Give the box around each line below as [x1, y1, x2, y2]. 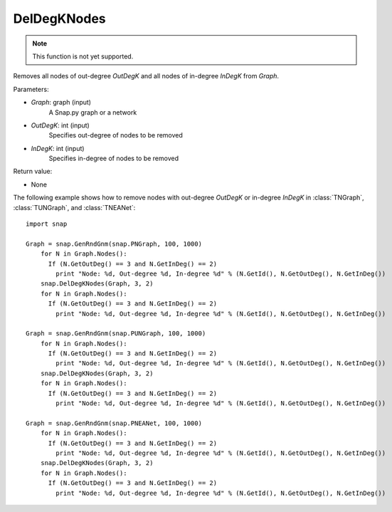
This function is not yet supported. [32, 52, 134, 61]
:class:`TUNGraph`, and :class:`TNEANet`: [13, 203, 136, 211]
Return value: [13, 167, 53, 176]
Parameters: [13, 85, 49, 93]
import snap [26, 220, 68, 228]
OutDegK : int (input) [31, 121, 90, 130]
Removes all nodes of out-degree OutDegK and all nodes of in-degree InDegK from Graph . [13, 72, 280, 80]
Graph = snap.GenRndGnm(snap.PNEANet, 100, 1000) [26, 419, 203, 427]
